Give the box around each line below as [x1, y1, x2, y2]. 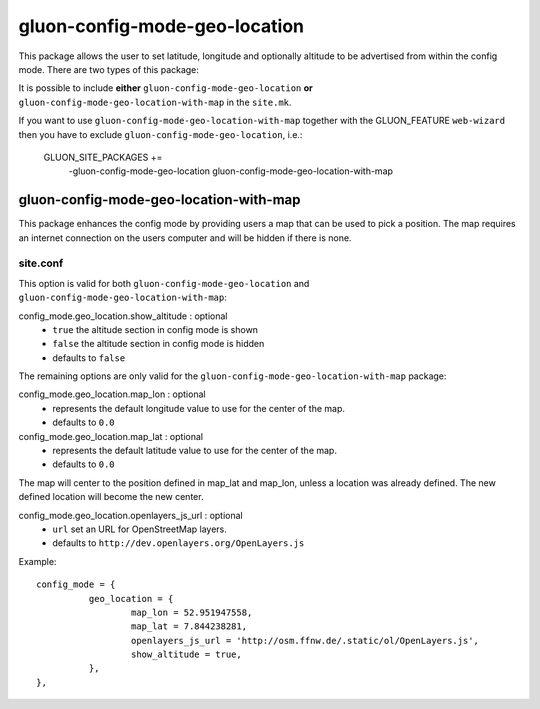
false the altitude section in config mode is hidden [52, 338, 265, 350]
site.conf [18, 256, 64, 270]
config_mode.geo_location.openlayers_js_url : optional [18, 509, 244, 521]
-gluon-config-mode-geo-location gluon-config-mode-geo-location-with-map [68, 165, 394, 177]
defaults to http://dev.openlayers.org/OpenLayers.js [52, 537, 305, 549]
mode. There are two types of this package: [18, 63, 200, 75]
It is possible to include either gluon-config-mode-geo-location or [18, 82, 314, 94]
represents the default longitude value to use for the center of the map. [52, 402, 345, 414]
